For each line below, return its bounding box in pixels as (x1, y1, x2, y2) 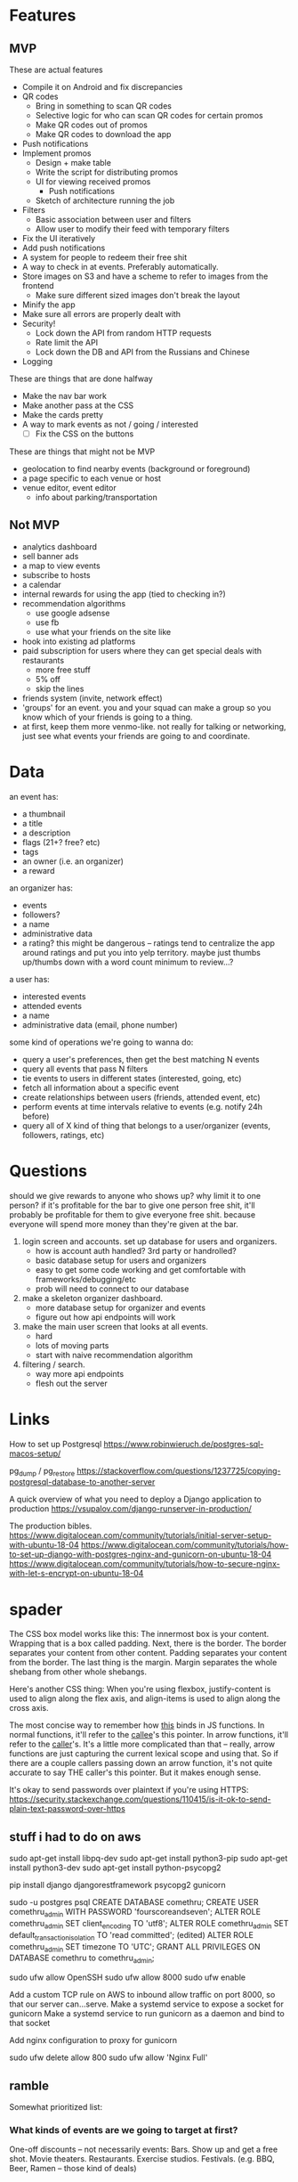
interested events (21, 990, 86, 1002)
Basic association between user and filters (35, 215, 191, 224)
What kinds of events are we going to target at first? (9, 2123, 238, 2136)
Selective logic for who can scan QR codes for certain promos (35, 110, 264, 120)
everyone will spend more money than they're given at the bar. (9, 1218, 238, 1229)
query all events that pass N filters (21, 1063, 149, 1074)
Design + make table (35, 158, 111, 167)
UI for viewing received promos (35, 176, 151, 187)
